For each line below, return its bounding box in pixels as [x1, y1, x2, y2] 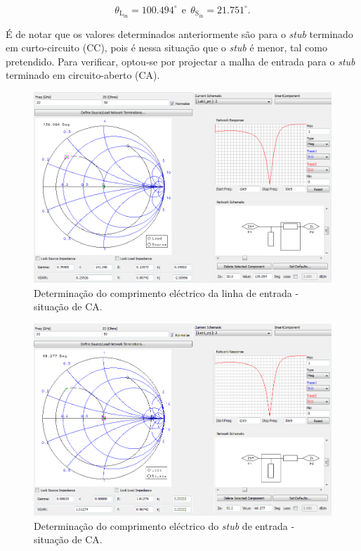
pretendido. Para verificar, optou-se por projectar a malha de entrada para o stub [6, 53, 355, 68]
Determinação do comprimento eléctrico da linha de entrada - [34, 285, 299, 300]
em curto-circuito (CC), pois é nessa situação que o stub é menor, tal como [6, 40, 327, 55]
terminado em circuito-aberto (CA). [6, 68, 160, 82]
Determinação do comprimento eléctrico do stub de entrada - [34, 518, 295, 533]
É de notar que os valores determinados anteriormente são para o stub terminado [6, 26, 353, 41]
